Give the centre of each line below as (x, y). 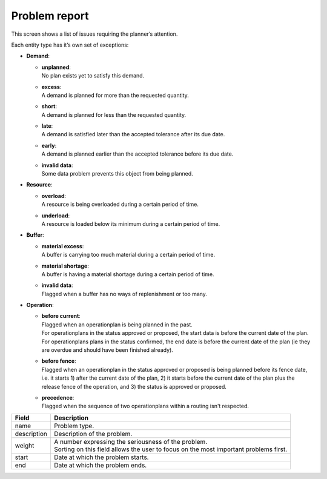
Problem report (50, 16)
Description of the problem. (93, 434)
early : (49, 145)
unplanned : (56, 67)
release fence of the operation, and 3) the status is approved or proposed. (134, 386)
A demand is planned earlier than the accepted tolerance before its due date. (137, 154)
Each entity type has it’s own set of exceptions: (70, 45)
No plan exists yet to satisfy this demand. (93, 76)
